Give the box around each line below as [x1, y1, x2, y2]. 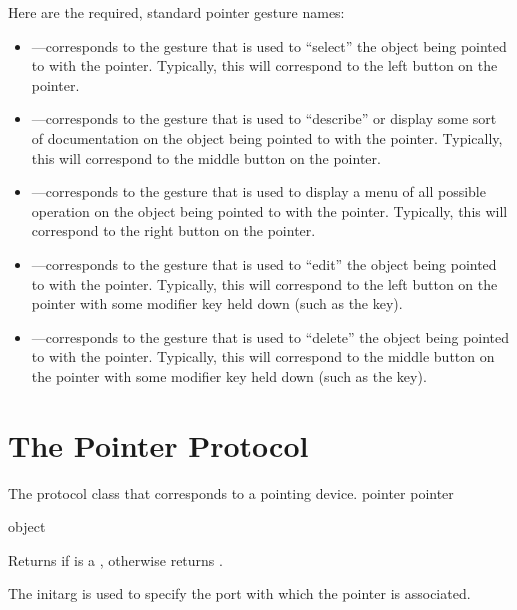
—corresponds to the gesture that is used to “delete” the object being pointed [31, 326, 510, 347]
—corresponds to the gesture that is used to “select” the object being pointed [31, 35, 507, 56]
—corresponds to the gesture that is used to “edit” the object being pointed [31, 253, 497, 274]
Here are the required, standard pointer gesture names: [8, 2, 345, 22]
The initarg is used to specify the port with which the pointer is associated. [8, 583, 471, 604]
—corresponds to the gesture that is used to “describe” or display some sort [31, 108, 497, 129]
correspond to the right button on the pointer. [31, 220, 316, 241]
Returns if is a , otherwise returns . [8, 549, 223, 570]
